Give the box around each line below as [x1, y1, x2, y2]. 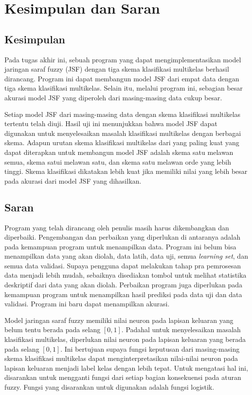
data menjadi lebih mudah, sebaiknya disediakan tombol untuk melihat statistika [4, 270, 247, 280]
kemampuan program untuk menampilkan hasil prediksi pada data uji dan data [4, 289, 242, 299]
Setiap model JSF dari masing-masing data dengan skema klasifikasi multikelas [4, 109, 241, 119]
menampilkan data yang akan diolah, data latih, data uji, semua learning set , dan [4, 251, 248, 261]
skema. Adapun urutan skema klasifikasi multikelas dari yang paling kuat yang [4, 137, 239, 148]
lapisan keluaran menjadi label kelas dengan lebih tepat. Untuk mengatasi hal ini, [4, 362, 248, 373]
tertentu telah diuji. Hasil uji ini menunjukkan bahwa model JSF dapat [4, 118, 217, 129]
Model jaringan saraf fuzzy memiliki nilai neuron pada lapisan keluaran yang [4, 315, 234, 325]
